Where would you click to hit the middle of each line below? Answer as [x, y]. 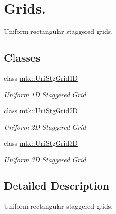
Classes [22, 58]
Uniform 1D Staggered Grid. [46, 94]
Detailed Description [57, 185]
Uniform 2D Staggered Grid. [46, 126]
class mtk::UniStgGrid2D [41, 110]
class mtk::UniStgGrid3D [41, 143]
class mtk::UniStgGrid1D [41, 77]
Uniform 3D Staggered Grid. [46, 159]
